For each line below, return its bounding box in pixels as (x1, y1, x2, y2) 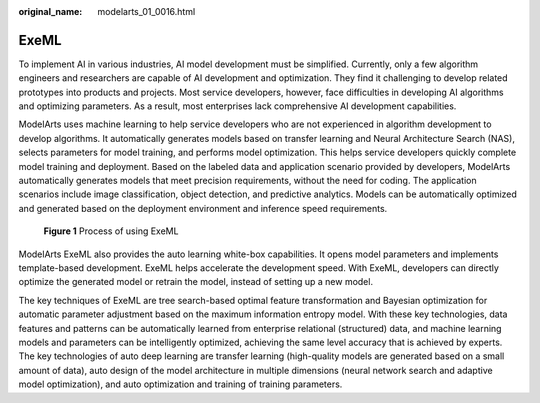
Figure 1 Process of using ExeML (43, 225, 179, 237)
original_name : (18, 6, 83, 17)
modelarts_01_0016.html (97, 6, 196, 17)
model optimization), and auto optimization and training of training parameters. (18, 378, 343, 390)
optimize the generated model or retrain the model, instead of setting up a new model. (18, 276, 374, 288)
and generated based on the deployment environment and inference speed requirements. (18, 202, 388, 214)
